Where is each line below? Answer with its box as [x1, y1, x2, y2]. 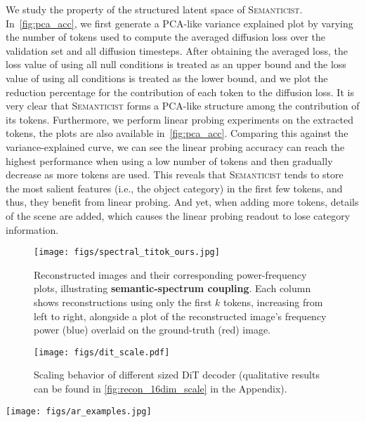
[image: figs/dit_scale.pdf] [34, 347, 170, 357]
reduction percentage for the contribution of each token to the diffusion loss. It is [6, 84, 354, 99]
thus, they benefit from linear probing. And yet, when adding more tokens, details [6, 194, 359, 209]
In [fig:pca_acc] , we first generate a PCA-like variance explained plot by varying [6, 15, 353, 30]
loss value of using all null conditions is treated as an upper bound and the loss [6, 57, 346, 72]
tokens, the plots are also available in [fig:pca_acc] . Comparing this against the [6, 126, 348, 140]
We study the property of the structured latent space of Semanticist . [6, 2, 303, 16]
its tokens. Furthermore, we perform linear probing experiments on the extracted [6, 112, 354, 126]
